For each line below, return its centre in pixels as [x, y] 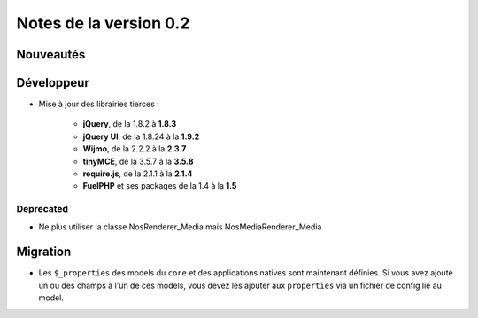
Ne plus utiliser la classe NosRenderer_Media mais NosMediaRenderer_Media [180, 227]
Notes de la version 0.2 [103, 23]
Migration [44, 252]
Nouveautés [51, 54]
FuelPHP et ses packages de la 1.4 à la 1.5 [160, 186]
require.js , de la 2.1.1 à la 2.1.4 [138, 174]
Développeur [53, 83]
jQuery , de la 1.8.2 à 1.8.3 [130, 124]
